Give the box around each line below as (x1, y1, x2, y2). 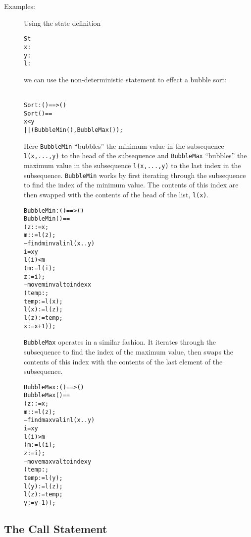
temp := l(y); (24, 475, 63, 481)
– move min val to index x (24, 281, 92, 289)
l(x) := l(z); (24, 306, 63, 313)
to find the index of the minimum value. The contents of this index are (24, 179, 239, 190)
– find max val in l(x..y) (24, 417, 95, 424)
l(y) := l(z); (24, 482, 63, 490)
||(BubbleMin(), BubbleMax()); (24, 126, 123, 133)
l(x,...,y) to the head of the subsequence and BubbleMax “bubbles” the (24, 150, 247, 161)
